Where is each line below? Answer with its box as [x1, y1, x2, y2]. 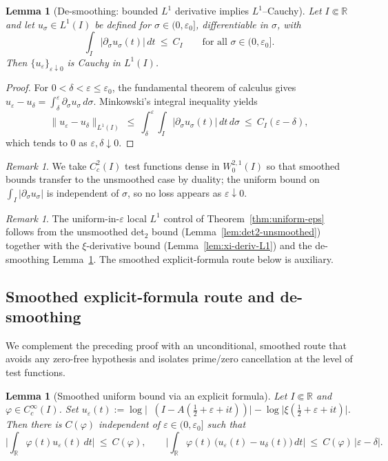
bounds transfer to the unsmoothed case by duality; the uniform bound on [6, 172, 320, 186]
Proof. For [6, 80, 49, 95]
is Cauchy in [67, 55, 121, 69]
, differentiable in [195, 17, 268, 31]
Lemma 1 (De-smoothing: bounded [6, 3, 159, 17]
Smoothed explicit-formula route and [6, 285, 275, 306]
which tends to [6, 135, 68, 150]
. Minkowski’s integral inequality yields [93, 94, 258, 108]
